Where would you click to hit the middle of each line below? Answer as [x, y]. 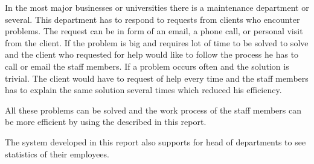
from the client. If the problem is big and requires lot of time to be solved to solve [157, 42]
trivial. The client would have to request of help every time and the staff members [157, 78]
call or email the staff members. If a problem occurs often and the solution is [147, 66]
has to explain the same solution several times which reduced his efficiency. [143, 90]
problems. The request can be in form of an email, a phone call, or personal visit [154, 31]
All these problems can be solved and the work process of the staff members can [153, 110]
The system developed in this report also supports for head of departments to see [155, 141]
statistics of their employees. [57, 153]
